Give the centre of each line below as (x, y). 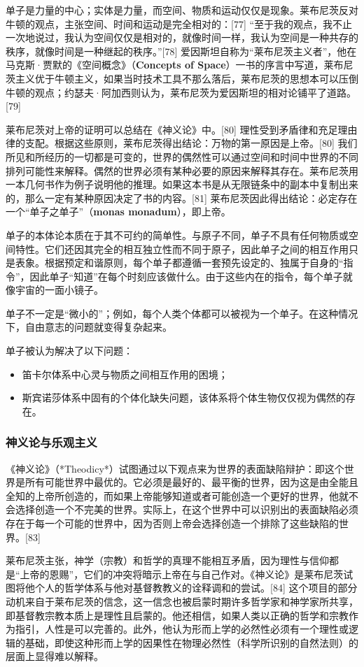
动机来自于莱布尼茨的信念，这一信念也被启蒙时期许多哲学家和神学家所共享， (182, 601)
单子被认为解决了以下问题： (69, 351)
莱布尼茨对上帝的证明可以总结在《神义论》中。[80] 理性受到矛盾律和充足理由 (182, 129)
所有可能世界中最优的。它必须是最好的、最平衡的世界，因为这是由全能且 (191, 482)
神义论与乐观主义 (51, 442)
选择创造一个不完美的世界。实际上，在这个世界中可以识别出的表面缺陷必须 (187, 509)
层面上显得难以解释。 (55, 656)
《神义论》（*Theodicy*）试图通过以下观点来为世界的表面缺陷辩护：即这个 (175, 468)
